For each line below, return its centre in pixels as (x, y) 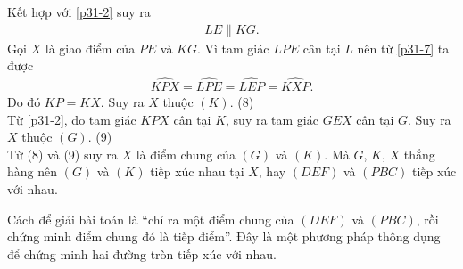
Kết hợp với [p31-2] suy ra (79, 12)
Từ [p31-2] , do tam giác (72, 119)
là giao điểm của (90, 48)
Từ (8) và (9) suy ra (62, 154)
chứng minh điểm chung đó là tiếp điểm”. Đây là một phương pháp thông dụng (224, 236)
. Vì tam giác (233, 48)
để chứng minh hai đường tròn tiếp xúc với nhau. (142, 253)
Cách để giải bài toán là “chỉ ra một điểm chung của (151, 219)
